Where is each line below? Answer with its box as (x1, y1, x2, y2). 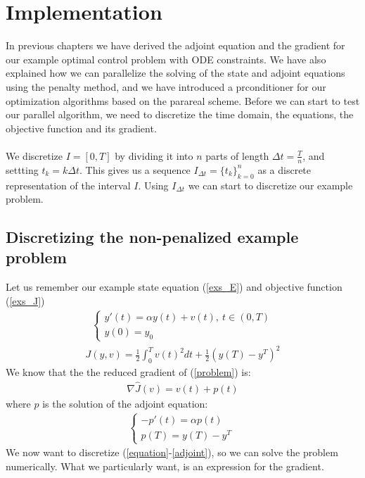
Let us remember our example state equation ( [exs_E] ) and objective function (6, 279, 342, 294)
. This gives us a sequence (79, 162, 191, 177)
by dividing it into (115, 148, 193, 163)
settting (6, 162, 39, 177)
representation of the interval (6, 177, 131, 192)
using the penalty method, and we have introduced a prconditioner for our (6, 79, 326, 94)
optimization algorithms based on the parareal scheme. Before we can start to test (6, 93, 360, 108)
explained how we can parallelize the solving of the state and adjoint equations (6, 65, 345, 80)
